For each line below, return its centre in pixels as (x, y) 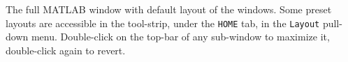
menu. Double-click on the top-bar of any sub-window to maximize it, (180, 37)
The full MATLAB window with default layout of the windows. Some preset (169, 9)
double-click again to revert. (66, 50)
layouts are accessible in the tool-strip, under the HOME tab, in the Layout (163, 23)
